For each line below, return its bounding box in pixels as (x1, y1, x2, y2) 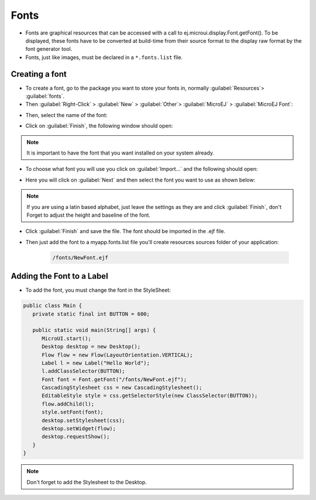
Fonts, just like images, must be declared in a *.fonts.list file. (25, 53, 183, 61)
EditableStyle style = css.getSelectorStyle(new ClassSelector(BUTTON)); (42, 392, 258, 399)
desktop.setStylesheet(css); (42, 417, 125, 424)
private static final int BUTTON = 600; (32, 310, 150, 317)
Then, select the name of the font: (25, 111, 108, 118)
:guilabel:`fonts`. (25, 93, 65, 100)
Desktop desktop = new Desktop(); (42, 343, 140, 350)
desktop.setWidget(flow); (42, 425, 116, 432)
